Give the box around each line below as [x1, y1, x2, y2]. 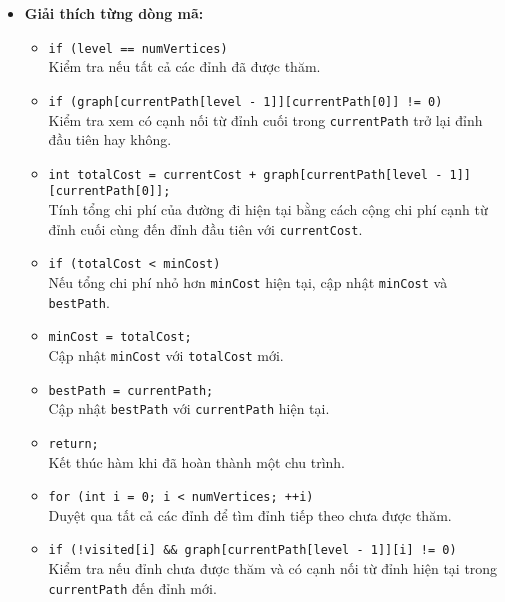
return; [48, 436, 99, 451]
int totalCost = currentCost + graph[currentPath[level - [48, 167, 443, 182]
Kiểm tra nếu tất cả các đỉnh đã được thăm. [48, 56, 321, 77]
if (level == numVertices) [48, 41, 228, 56]
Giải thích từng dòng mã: [24, 3, 204, 23]
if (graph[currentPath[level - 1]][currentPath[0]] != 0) [48, 94, 443, 109]
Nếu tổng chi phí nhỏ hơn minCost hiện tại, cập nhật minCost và [48, 271, 448, 292]
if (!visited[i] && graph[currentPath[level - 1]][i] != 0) [48, 543, 457, 558]
